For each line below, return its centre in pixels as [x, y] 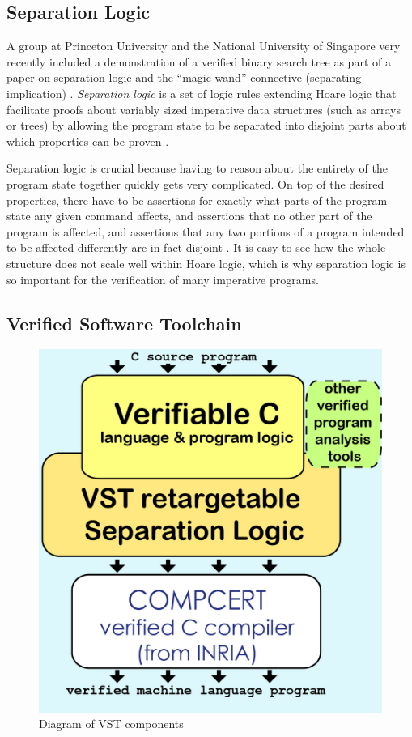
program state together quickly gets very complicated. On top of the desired [195, 183]
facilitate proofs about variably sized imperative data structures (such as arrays [204, 109]
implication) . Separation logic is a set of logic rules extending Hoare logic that [202, 93]
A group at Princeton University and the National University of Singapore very [204, 46]
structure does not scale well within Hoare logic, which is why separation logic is [206, 263]
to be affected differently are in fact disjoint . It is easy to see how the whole [196, 247]
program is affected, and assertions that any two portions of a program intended [206, 231]
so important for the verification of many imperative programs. [163, 279]
